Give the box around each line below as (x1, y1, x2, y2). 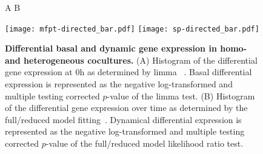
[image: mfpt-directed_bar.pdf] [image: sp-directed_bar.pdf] (5, 24, 259, 33)
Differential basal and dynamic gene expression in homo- (5, 42, 247, 55)
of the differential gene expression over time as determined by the (5, 101, 248, 114)
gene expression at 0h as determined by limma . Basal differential (5, 65, 252, 78)
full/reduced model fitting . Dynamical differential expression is (5, 113, 242, 126)
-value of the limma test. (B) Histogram (107, 89, 255, 102)
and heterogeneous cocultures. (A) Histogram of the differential (5, 53, 258, 66)
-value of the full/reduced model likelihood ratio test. (45, 137, 244, 149)
